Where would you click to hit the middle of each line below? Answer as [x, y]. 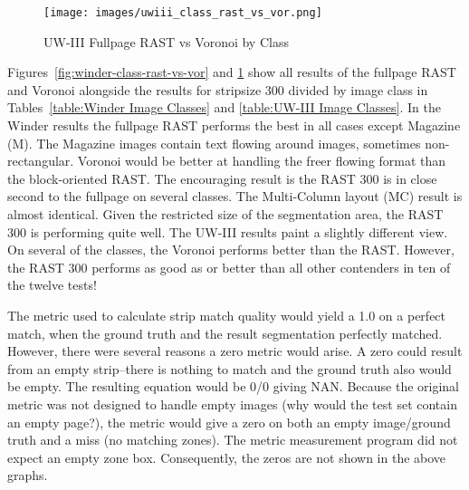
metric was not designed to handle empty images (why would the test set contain [232, 404]
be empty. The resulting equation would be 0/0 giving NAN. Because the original [233, 386]
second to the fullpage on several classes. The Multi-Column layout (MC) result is [235, 196]
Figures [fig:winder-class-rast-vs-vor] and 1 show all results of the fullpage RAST [232, 72]
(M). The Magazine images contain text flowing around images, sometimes [214, 143]
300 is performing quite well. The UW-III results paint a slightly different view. [228, 231]
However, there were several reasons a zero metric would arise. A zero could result [235, 351]
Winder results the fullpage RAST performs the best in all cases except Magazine [234, 125]
